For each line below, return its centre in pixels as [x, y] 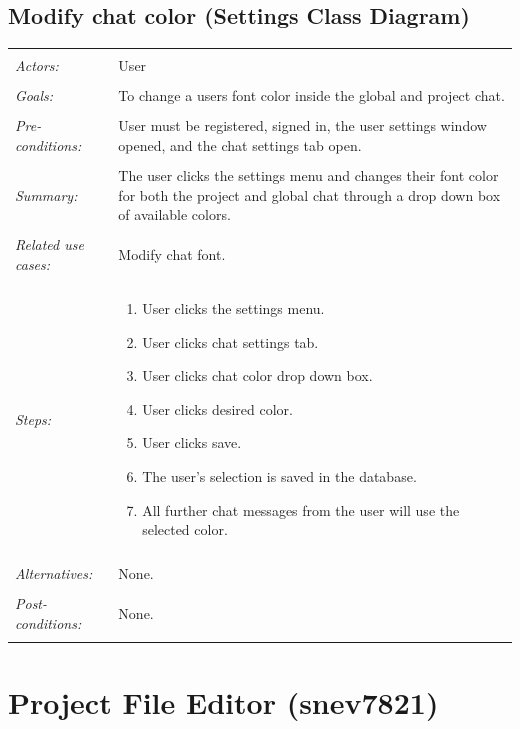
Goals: [34, 95]
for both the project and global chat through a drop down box [309, 194]
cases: [33, 263]
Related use [49, 244]
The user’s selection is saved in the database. [279, 476]
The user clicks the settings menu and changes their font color [308, 175]
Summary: [46, 194]
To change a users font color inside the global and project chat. [311, 95]
